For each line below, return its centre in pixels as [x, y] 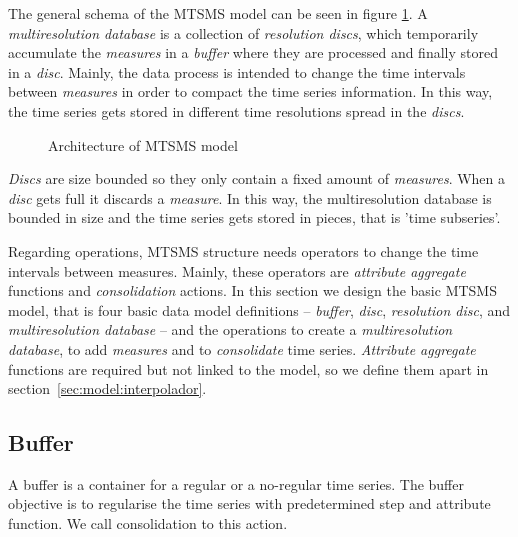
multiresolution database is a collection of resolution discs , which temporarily [243, 32]
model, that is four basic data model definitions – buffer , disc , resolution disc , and [259, 309]
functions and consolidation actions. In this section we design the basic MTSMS [252, 290]
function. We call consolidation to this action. [148, 523]
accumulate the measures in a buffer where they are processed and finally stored [253, 52]
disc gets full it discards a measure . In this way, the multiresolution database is [250, 197]
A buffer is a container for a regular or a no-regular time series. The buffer [236, 483]
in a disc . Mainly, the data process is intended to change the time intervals [237, 71]
